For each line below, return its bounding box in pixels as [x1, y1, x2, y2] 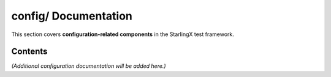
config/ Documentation [11, 9, 133, 23]
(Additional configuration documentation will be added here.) [11, 62, 166, 70]
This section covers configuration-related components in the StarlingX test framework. [11, 31, 234, 38]
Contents [11, 46, 48, 57]
